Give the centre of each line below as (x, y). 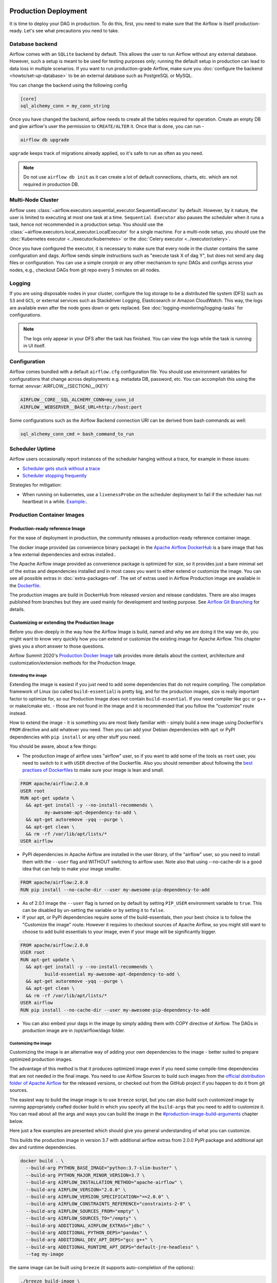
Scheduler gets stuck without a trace (61, 468)
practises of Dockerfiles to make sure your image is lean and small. (93, 770)
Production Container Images (47, 515)
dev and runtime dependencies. (43, 1148)
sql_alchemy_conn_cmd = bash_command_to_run (77, 434)
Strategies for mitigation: (35, 485)
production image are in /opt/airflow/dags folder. (74, 1030)
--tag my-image (45, 1254)
